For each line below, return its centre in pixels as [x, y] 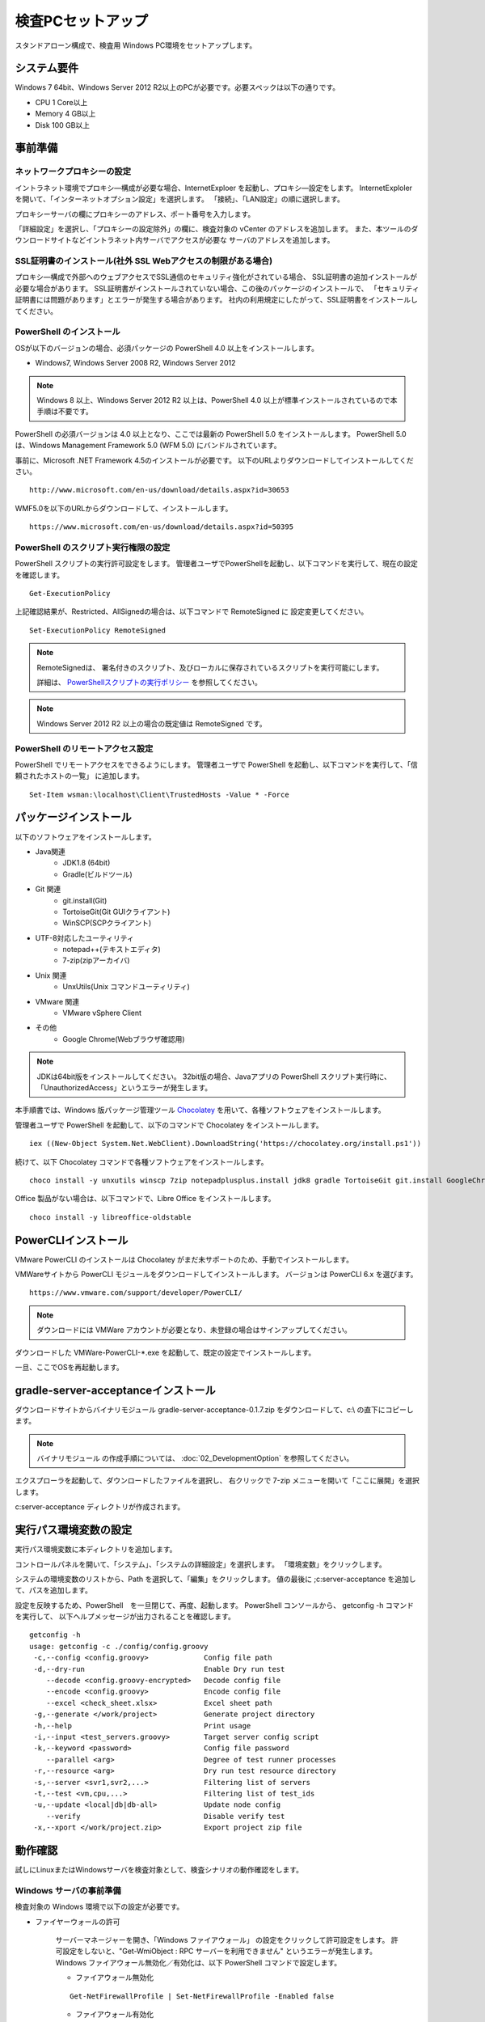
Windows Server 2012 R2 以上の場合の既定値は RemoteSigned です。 [152, 723]
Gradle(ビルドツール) [97, 874]
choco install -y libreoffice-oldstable [110, 1217]
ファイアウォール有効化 [114, 2014]
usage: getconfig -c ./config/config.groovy [119, 1646]
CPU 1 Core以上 [61, 102]
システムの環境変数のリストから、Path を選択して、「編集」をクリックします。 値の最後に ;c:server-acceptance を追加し [215, 1579]
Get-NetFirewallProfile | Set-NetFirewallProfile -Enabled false [202, 1996]
